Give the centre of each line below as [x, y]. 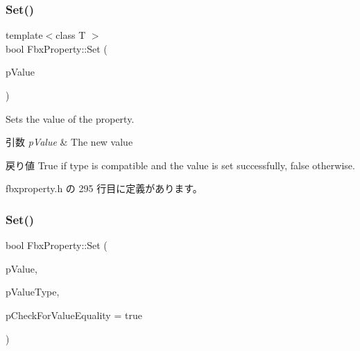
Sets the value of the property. [70, 118]
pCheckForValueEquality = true [74, 315]
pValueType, [33, 292]
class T [71, 35]
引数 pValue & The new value [69, 142]
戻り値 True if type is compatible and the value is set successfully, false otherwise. [180, 165]
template [24, 35]
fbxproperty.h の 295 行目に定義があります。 [104, 188]
